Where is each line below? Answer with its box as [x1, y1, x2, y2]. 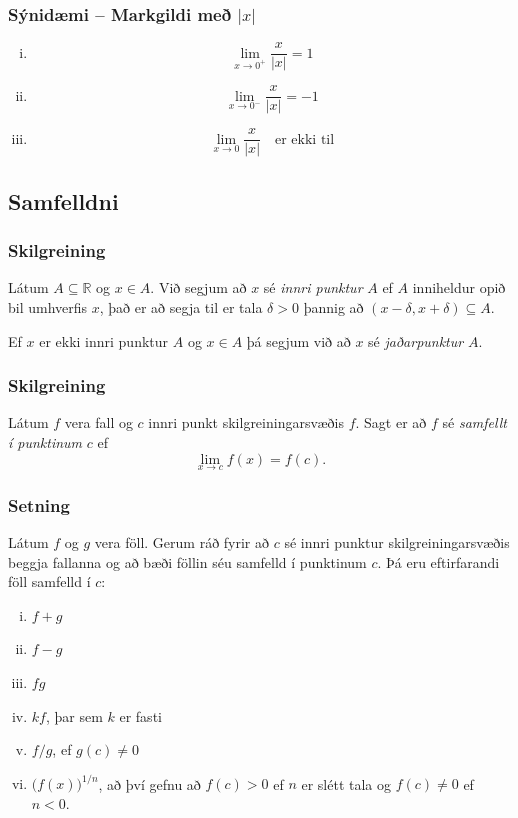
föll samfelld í [8, 571, 91, 592]
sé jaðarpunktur [368, 330, 464, 351]
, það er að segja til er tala [99, 297, 263, 317]
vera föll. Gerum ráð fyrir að [94, 532, 270, 553]
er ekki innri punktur [39, 330, 169, 351]
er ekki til [275, 132, 335, 147]
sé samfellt [442, 412, 507, 433]
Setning [8, 492, 70, 517]
